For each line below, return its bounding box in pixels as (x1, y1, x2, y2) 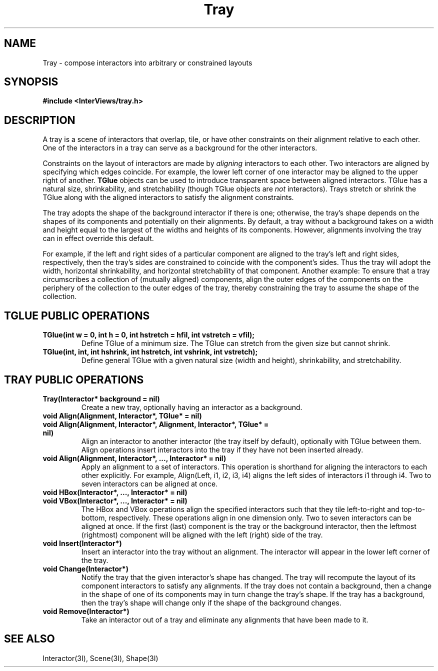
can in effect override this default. (42, 234, 154, 243)
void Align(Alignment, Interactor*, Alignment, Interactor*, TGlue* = (42, 419, 269, 428)
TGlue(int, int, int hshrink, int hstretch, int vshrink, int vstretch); (42, 347, 258, 356)
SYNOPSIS (4, 75, 58, 88)
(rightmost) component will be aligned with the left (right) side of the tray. (81, 530, 323, 539)
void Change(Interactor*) (42, 564, 128, 573)
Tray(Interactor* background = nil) (42, 394, 160, 403)
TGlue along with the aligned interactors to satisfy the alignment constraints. (42, 193, 294, 202)
